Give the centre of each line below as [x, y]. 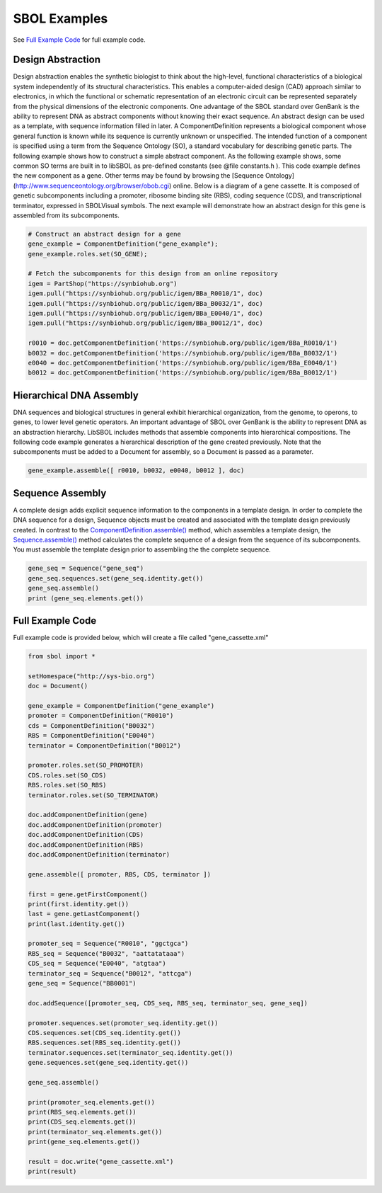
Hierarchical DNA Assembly [76, 395]
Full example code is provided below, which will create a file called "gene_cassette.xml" [141, 638]
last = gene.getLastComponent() [84, 914]
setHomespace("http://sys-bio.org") [92, 676]
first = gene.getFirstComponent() [88, 894]
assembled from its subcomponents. [66, 215]
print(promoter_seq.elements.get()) [92, 1102]
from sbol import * [62, 656]
